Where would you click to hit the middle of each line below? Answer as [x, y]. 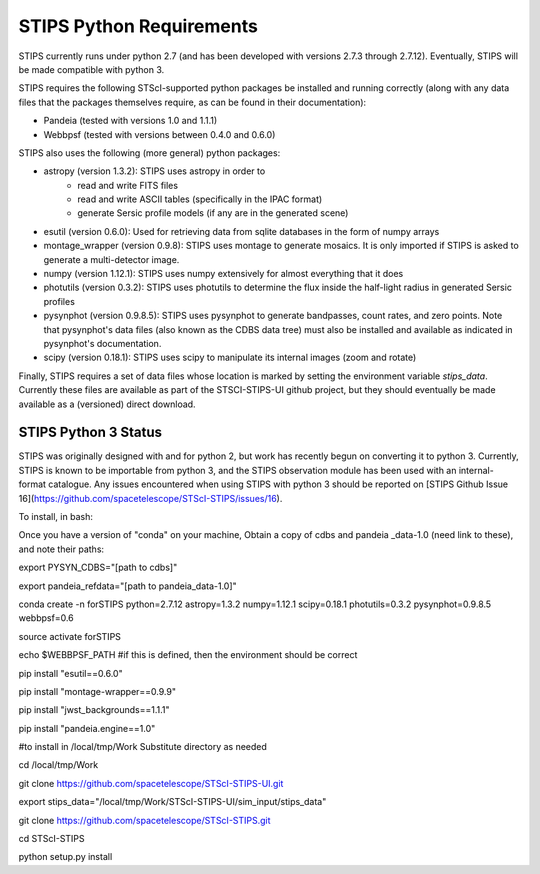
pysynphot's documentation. [102, 343]
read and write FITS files [128, 185]
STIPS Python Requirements [138, 26]
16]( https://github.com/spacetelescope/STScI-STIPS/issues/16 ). [150, 498]
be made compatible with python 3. [91, 69]
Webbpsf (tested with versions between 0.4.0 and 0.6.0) [159, 134]
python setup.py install [65, 857]
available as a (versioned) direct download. [107, 404]
